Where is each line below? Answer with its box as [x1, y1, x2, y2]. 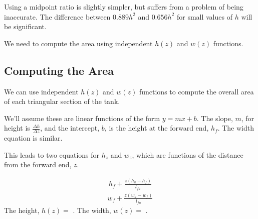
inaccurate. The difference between [4, 11, 111, 22]
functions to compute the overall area [139, 86, 254, 96]
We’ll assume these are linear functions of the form [4, 113, 160, 123]
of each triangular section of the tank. [4, 96, 120, 106]
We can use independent [4, 86, 79, 96]
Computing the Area [4, 62, 114, 78]
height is [4, 123, 30, 133]
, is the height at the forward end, [104, 123, 209, 133]
